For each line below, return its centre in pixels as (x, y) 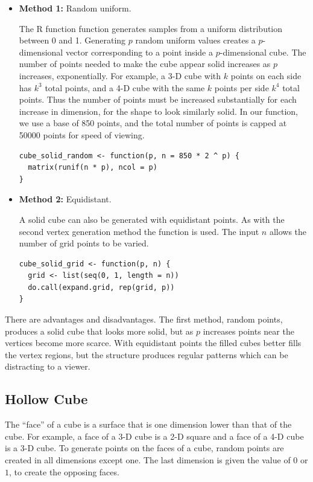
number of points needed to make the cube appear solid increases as (145, 64)
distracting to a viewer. (48, 366)
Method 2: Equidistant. (65, 199)
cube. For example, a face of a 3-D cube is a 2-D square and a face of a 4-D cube (154, 436)
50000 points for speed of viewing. (82, 134)
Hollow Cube (46, 399)
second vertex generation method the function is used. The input (139, 231)
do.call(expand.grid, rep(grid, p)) (101, 287)
